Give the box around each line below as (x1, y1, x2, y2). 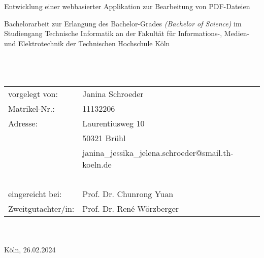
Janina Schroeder (82, 88, 144, 100)
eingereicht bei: (8, 188, 62, 200)
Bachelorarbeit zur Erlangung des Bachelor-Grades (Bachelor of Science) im (4, 18, 242, 28)
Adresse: (8, 117, 38, 130)
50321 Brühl (82, 132, 126, 144)
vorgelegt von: (8, 88, 58, 100)
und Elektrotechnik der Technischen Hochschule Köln (4, 38, 170, 48)
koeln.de (82, 158, 112, 171)
